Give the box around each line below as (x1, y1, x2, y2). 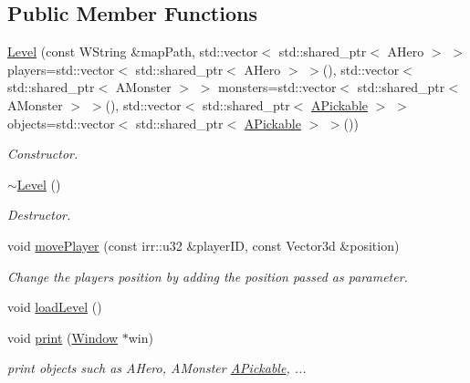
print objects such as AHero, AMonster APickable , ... (7, 358, 307, 378)
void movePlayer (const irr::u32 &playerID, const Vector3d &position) (7, 235, 400, 254)
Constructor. (7, 144, 78, 163)
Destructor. (7, 205, 71, 224)
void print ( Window (7, 327, 119, 347)
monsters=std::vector (217, 78, 337, 97)
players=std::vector (7, 59, 115, 78)
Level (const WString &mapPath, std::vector (7, 42, 258, 61)
